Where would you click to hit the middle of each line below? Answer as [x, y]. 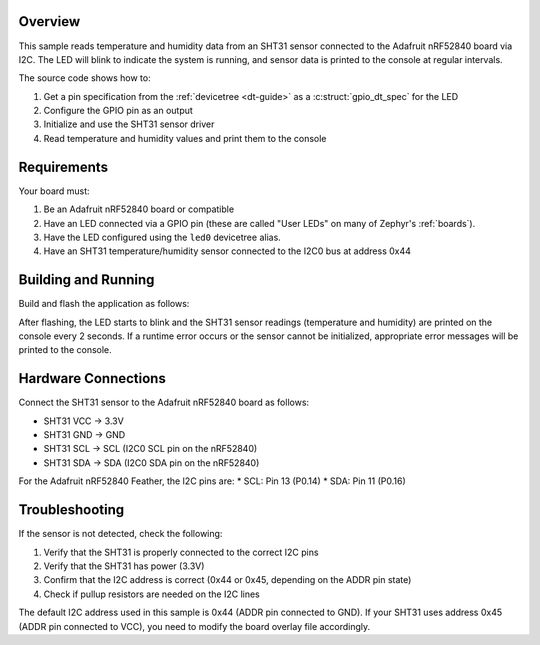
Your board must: [54, 191]
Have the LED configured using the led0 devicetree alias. [162, 237]
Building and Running [86, 280]
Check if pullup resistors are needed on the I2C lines [151, 594]
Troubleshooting [71, 510]
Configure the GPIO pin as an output [118, 111]
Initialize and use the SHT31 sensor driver [129, 124]
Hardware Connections [92, 378]
